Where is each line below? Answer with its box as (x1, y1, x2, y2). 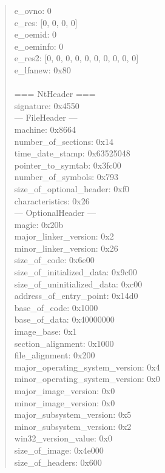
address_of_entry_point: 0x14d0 (14, 289, 138, 302)
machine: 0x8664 (14, 122, 76, 135)
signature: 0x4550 (14, 99, 79, 112)
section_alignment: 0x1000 (14, 337, 114, 349)
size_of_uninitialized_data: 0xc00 (14, 277, 143, 290)
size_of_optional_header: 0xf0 (14, 182, 129, 195)
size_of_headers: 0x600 (14, 455, 102, 468)
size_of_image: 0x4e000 (14, 443, 104, 456)
